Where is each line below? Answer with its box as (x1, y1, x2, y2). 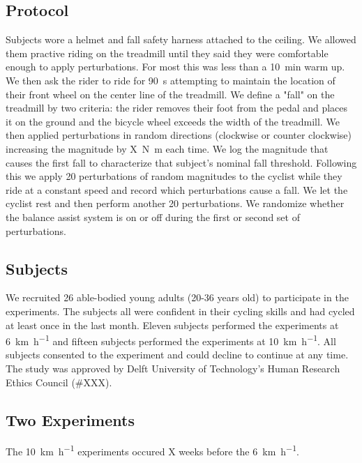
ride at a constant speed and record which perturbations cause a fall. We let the (6, 182, 348, 197)
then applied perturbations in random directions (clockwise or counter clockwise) (6, 128, 352, 142)
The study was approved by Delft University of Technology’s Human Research (6, 360, 340, 375)
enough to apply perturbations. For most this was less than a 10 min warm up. (6, 59, 345, 74)
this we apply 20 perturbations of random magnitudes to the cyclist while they (6, 169, 342, 183)
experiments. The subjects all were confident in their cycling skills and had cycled (6, 303, 355, 318)
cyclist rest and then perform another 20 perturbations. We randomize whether (6, 196, 345, 211)
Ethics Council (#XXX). (6, 374, 112, 389)
